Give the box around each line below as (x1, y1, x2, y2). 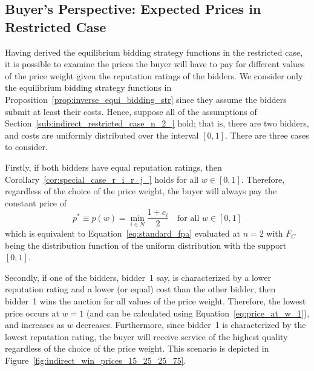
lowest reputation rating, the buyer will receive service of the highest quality (5, 330, 288, 343)
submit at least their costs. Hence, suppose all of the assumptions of (5, 105, 257, 117)
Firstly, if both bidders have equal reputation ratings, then (5, 160, 222, 173)
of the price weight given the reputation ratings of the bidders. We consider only (5, 69, 303, 82)
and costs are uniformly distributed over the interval (5, 128, 199, 141)
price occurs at (5, 306, 59, 319)
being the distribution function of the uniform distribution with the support (5, 238, 287, 251)
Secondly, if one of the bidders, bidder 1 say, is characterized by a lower (5, 271, 271, 283)
